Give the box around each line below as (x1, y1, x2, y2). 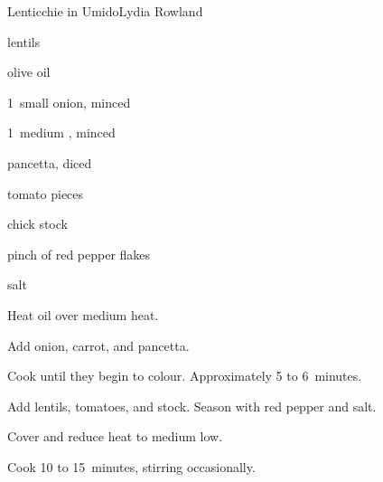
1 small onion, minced (7, 92, 131, 111)
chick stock (7, 214, 68, 233)
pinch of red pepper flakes (7, 244, 151, 263)
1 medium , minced (7, 123, 116, 142)
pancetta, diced (7, 153, 92, 172)
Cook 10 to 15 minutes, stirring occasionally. (7, 457, 256, 476)
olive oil (7, 62, 51, 81)
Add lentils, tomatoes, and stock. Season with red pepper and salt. (7, 396, 377, 415)
